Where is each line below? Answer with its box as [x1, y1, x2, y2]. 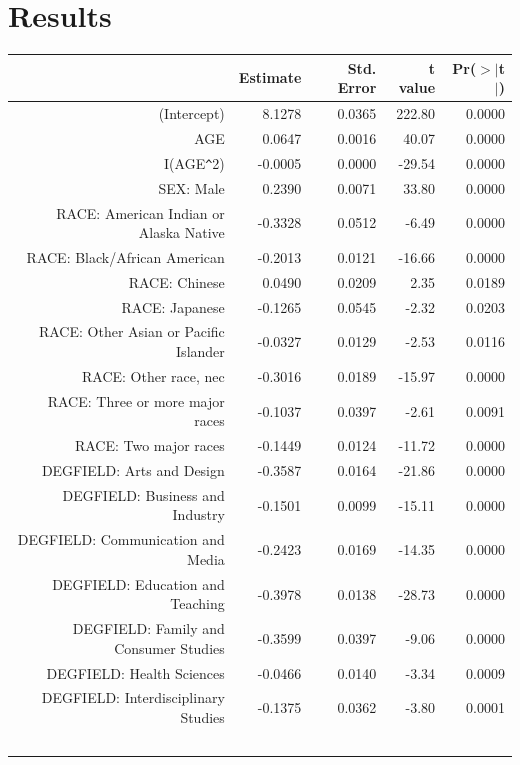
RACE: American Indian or [56, 202, 225, 223]
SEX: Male [158, 177, 225, 198]
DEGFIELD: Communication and [17, 529, 225, 550]
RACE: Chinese [128, 271, 225, 292]
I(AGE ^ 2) [164, 152, 225, 173]
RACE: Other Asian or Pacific [38, 321, 225, 342]
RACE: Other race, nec [82, 365, 225, 386]
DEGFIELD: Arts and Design [41, 460, 225, 481]
